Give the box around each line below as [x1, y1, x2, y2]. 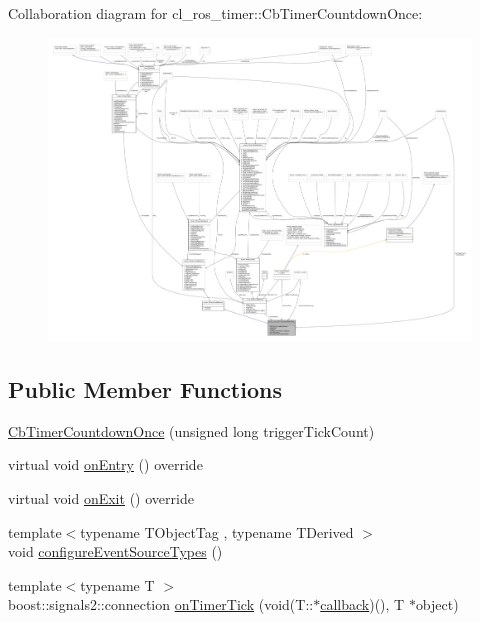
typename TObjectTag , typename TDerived [80, 521, 354, 542]
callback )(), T [320, 594, 405, 615]
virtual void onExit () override [8, 487, 194, 508]
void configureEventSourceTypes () [8, 541, 223, 562]
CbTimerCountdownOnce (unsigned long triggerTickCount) [8, 420, 375, 441]
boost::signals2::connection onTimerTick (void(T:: [8, 594, 314, 615]
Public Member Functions [8, 373, 282, 404]
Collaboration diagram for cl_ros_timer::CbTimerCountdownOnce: [8, 3, 423, 23]
